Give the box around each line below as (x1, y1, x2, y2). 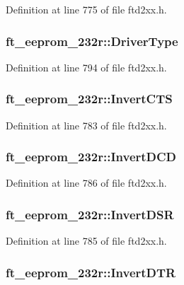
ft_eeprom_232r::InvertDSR (6, 205, 174, 223)
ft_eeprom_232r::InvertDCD (6, 148, 177, 165)
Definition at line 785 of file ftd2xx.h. (6, 233, 167, 248)
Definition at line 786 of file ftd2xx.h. (6, 175, 167, 190)
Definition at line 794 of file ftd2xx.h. (6, 59, 167, 74)
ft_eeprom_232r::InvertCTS (6, 90, 173, 107)
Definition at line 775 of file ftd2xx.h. (6, 2, 167, 16)
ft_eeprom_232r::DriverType (6, 32, 178, 50)
